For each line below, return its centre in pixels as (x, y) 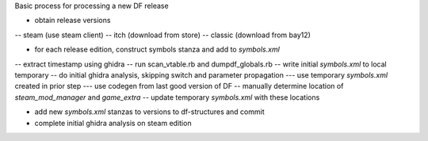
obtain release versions (73, 21)
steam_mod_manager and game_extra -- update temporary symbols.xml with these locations (167, 97)
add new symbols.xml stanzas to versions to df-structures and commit (149, 112)
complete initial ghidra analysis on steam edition (113, 123)
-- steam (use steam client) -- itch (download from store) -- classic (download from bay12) (162, 35)
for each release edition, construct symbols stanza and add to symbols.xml (157, 50)
